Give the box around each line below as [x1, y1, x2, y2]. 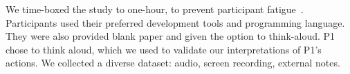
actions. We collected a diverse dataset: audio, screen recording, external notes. [6, 56, 340, 70]
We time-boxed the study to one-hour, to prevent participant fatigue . [6, 2, 304, 16]
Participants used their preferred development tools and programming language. [6, 15, 345, 29]
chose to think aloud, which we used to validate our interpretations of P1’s [6, 42, 322, 56]
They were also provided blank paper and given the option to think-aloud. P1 [6, 29, 335, 43]
